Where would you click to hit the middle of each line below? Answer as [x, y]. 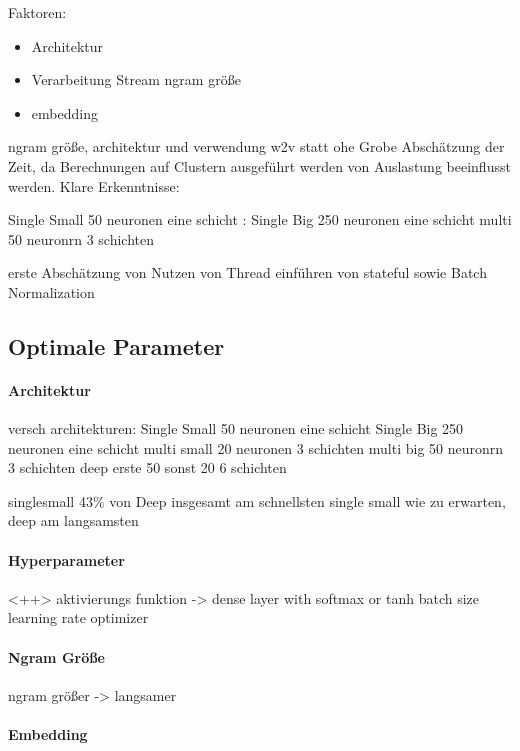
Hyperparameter [66, 559]
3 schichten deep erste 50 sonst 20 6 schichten [147, 467]
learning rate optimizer [78, 617]
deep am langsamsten [73, 520]
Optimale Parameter [116, 345]
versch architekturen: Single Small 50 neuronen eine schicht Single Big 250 [236, 428]
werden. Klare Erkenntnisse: [94, 185]
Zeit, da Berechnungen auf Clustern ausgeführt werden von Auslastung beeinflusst [259, 165]
